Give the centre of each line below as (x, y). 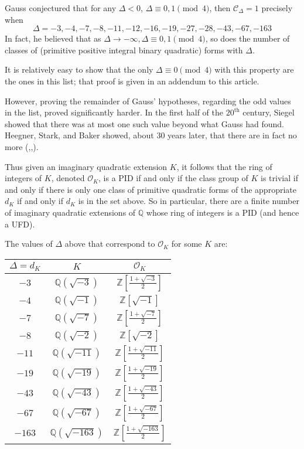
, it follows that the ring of (224, 166)
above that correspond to (110, 244)
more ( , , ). (22, 146)
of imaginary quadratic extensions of (70, 212)
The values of (29, 244)
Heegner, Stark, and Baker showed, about (79, 135)
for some (187, 244)
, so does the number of (247, 38)
